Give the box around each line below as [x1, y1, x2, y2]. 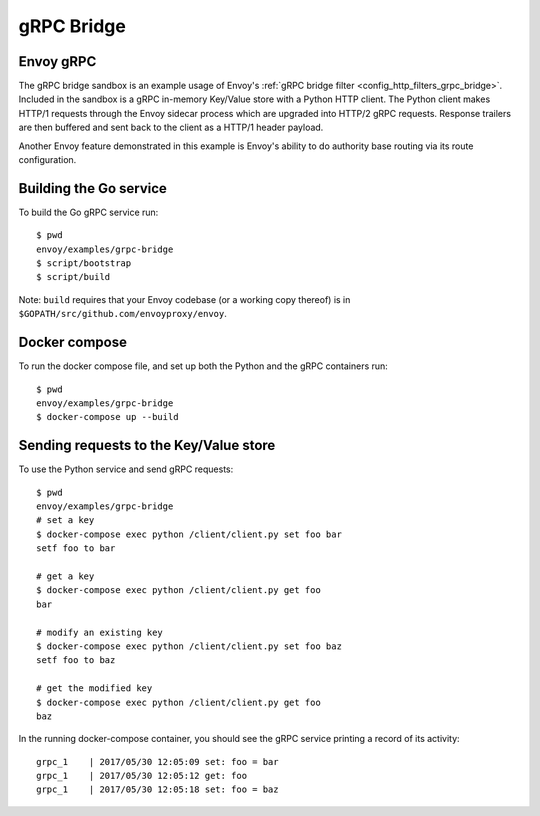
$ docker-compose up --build [36, 411, 179, 423]
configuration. [18, 154, 77, 166]
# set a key [36, 515, 95, 526]
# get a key [36, 570, 95, 582]
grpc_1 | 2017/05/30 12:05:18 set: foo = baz [36, 784, 279, 795]
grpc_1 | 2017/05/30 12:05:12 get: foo [36, 770, 248, 782]
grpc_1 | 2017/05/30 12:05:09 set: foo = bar [36, 756, 279, 767]
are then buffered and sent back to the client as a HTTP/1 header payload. [18, 121, 324, 134]
